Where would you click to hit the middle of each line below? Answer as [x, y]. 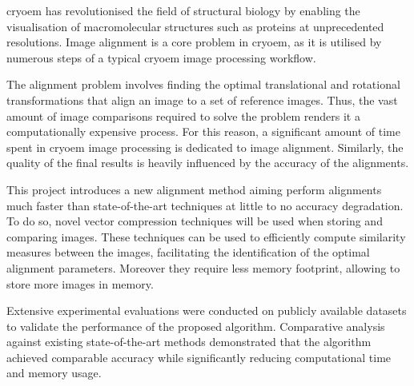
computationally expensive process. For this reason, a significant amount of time [203, 131]
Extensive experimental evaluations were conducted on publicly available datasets [207, 310]
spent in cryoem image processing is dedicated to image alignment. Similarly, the [205, 147]
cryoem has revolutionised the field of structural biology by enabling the [183, 10]
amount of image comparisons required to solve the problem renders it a [183, 115]
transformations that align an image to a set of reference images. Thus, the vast [202, 99]
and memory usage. [54, 373]
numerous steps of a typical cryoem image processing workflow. [161, 57]
